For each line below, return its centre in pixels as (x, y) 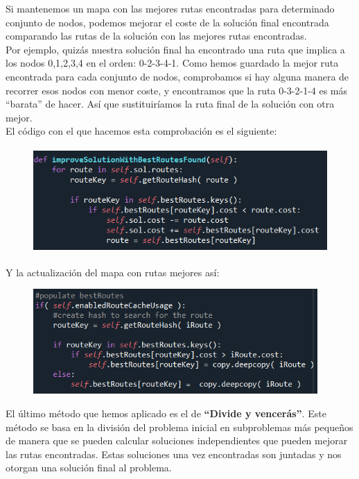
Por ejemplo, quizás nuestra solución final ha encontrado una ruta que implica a (175, 49)
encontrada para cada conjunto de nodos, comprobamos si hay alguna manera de (177, 76)
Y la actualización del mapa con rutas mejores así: (113, 272)
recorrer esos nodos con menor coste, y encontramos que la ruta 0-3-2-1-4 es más (177, 90)
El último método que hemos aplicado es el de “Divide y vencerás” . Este (166, 413)
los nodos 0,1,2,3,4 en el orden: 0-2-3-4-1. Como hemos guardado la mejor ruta (172, 63)
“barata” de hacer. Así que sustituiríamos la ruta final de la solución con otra (170, 104)
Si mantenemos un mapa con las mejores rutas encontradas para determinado (170, 8)
